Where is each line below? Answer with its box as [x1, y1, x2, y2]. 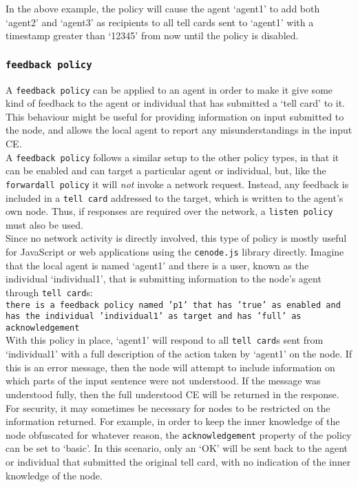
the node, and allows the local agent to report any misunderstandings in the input [6, 123, 352, 137]
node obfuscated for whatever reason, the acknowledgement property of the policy [6, 427, 352, 442]
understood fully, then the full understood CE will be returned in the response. [6, 386, 339, 401]
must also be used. [6, 217, 83, 231]
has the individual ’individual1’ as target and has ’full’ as [6, 311, 302, 322]
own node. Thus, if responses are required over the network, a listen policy [6, 204, 333, 218]
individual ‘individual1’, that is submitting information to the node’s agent [6, 271, 322, 286]
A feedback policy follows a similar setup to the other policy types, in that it [6, 149, 339, 164]
